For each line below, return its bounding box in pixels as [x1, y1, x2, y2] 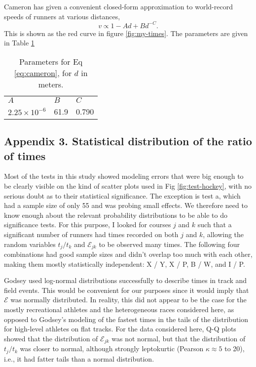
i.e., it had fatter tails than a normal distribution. [4, 353, 154, 364]
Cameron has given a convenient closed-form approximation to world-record [4, 1, 233, 11]
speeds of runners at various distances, [4, 11, 120, 21]
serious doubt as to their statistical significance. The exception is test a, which [4, 190, 241, 201]
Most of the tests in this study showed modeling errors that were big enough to [4, 171, 244, 181]
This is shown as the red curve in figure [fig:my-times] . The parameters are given [4, 28, 248, 38]
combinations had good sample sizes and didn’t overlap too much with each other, [4, 249, 253, 259]
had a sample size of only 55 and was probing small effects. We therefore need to [4, 200, 248, 210]
